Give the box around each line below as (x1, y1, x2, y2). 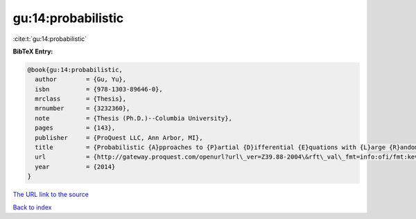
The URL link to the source (12, 191, 89, 199)
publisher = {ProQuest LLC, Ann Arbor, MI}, (35, 134, 204, 141)
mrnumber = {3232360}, (35, 105, 130, 112)
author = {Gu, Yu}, (35, 76, 127, 83)
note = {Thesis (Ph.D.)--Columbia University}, (35, 114, 232, 122)
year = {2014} (35, 163, 116, 170)
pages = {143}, (35, 124, 116, 132)
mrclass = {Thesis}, (35, 95, 127, 103)
